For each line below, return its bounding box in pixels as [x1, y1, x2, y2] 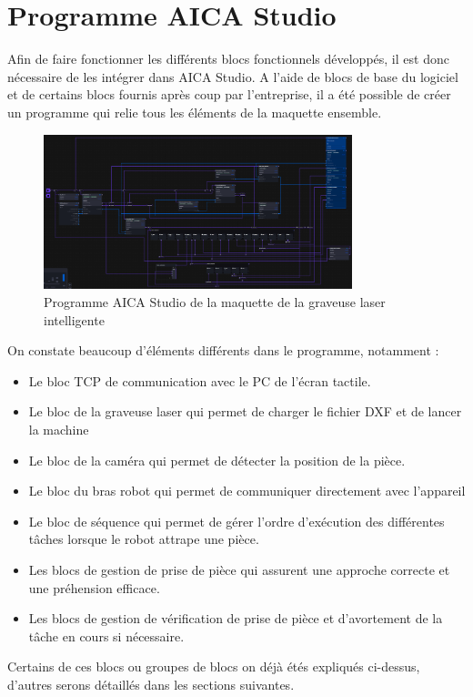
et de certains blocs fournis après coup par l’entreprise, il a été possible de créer [7, 85, 451, 104]
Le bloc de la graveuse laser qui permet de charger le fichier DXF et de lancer [28, 402, 462, 421]
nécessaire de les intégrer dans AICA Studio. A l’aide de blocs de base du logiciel [7, 67, 458, 86]
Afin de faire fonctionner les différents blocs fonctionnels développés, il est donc [7, 49, 449, 68]
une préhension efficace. [28, 578, 160, 597]
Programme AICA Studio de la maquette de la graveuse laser [44, 292, 386, 312]
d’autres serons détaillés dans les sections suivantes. [7, 674, 295, 693]
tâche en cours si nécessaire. [28, 626, 185, 645]
